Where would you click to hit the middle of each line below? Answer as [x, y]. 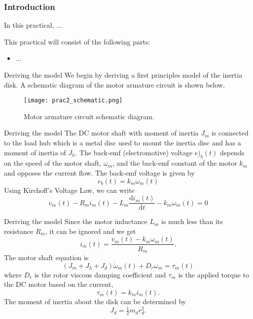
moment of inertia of [35, 152]
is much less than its [192, 221]
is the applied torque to [214, 274]
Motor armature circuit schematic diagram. [89, 116]
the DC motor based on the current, [59, 284]
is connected [230, 133]
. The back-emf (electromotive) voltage [134, 152]
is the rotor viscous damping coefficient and [100, 274]
